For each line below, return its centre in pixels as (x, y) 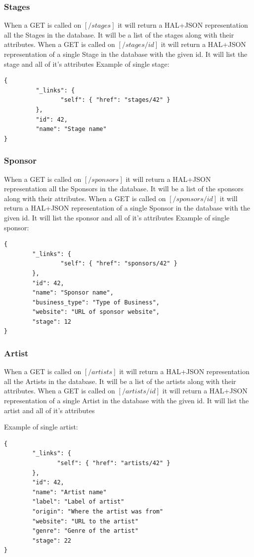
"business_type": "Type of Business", (96, 302)
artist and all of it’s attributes (49, 410)
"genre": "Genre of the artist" (85, 531)
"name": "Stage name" (71, 129)
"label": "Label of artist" (78, 502)
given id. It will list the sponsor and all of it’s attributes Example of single (117, 217)
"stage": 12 (52, 321)
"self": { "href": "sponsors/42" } (119, 264)
